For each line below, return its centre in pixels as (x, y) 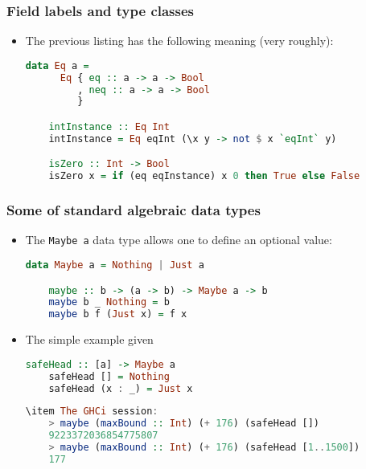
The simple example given (89, 339)
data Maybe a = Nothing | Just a (115, 265)
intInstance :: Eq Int (109, 126)
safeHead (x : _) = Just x (121, 388)
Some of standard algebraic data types (134, 210)
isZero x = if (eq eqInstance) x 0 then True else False (204, 176)
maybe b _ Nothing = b (109, 302)
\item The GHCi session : (92, 412)
